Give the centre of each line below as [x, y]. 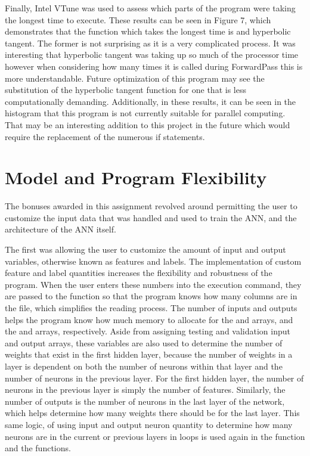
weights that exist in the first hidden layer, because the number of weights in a [149, 354]
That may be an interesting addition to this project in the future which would [148, 124]
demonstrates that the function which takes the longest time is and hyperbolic [148, 31]
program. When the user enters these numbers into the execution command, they [153, 284]
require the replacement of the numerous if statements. [105, 136]
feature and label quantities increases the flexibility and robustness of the [139, 273]
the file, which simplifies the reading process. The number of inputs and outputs [151, 308]
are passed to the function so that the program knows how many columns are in [151, 296]
